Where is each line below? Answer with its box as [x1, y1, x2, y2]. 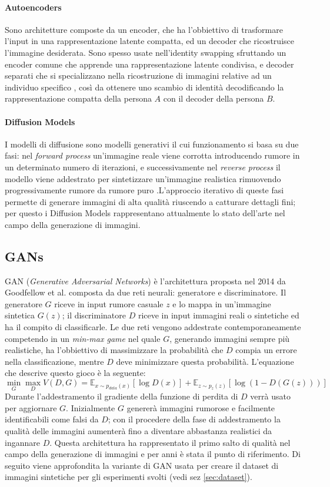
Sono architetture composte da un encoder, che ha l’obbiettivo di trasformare [5, 23, 283, 35]
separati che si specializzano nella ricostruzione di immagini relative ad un [5, 69, 272, 82]
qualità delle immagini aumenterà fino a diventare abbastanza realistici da [5, 425, 272, 437]
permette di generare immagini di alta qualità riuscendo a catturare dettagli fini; [5, 195, 296, 207]
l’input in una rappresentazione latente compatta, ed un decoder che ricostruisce [5, 35, 294, 47]
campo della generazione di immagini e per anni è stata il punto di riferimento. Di [5, 448, 301, 460]
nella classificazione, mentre [5, 355, 104, 367]
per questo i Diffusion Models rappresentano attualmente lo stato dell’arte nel [5, 207, 285, 219]
